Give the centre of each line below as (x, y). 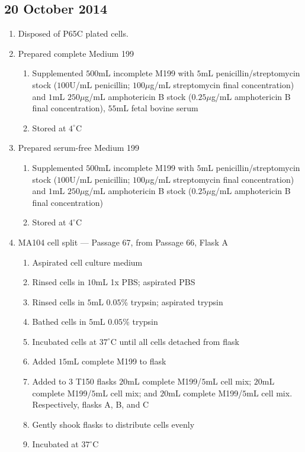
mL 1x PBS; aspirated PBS (145, 282)
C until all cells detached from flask (175, 341)
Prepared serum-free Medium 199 (79, 148)
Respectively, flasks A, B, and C (91, 404)
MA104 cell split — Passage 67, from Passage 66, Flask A (123, 242)
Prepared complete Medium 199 (76, 53)
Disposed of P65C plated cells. (73, 33)
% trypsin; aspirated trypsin (172, 301)
